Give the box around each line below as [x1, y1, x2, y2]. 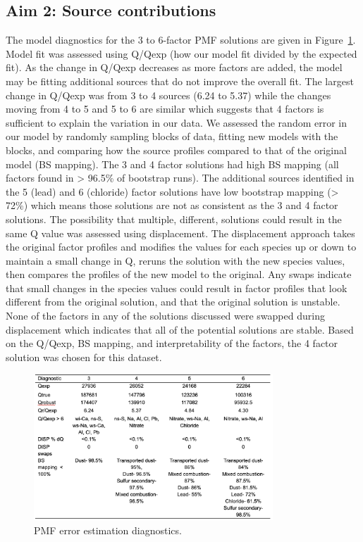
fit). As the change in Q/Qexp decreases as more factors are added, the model [6, 60, 343, 75]
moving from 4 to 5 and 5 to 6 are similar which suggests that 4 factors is [6, 101, 324, 116]
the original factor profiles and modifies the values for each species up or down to [6, 239, 357, 254]
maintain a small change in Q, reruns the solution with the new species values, [6, 253, 345, 267]
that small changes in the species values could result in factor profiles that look [6, 280, 347, 295]
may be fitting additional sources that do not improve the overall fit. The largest [6, 73, 354, 88]
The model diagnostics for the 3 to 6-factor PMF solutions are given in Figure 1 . [6, 32, 356, 47]
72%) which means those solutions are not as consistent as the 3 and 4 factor [6, 198, 338, 213]
